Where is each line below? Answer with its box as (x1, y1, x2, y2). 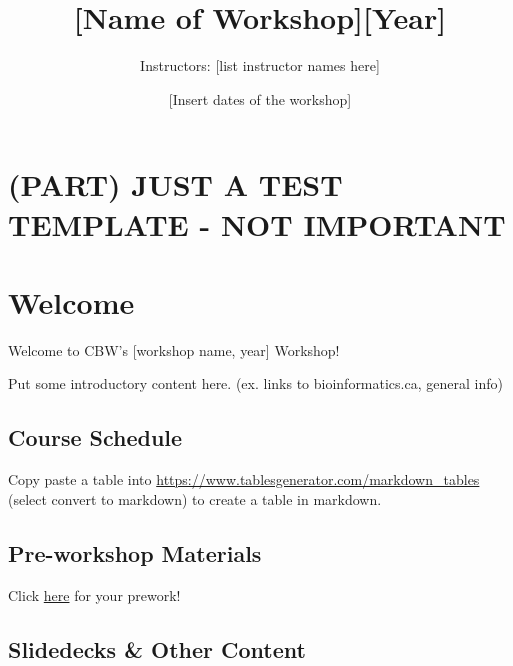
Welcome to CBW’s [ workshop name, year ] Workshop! (8, 339, 340, 360)
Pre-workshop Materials (8, 537, 262, 568)
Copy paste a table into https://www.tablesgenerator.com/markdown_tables (8, 469, 480, 490)
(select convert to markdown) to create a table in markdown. (8, 488, 382, 509)
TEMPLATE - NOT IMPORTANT (8, 203, 506, 244)
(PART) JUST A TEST (8, 164, 343, 205)
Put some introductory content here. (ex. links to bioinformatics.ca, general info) (8, 373, 503, 394)
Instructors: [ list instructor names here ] (140, 55, 380, 76)
